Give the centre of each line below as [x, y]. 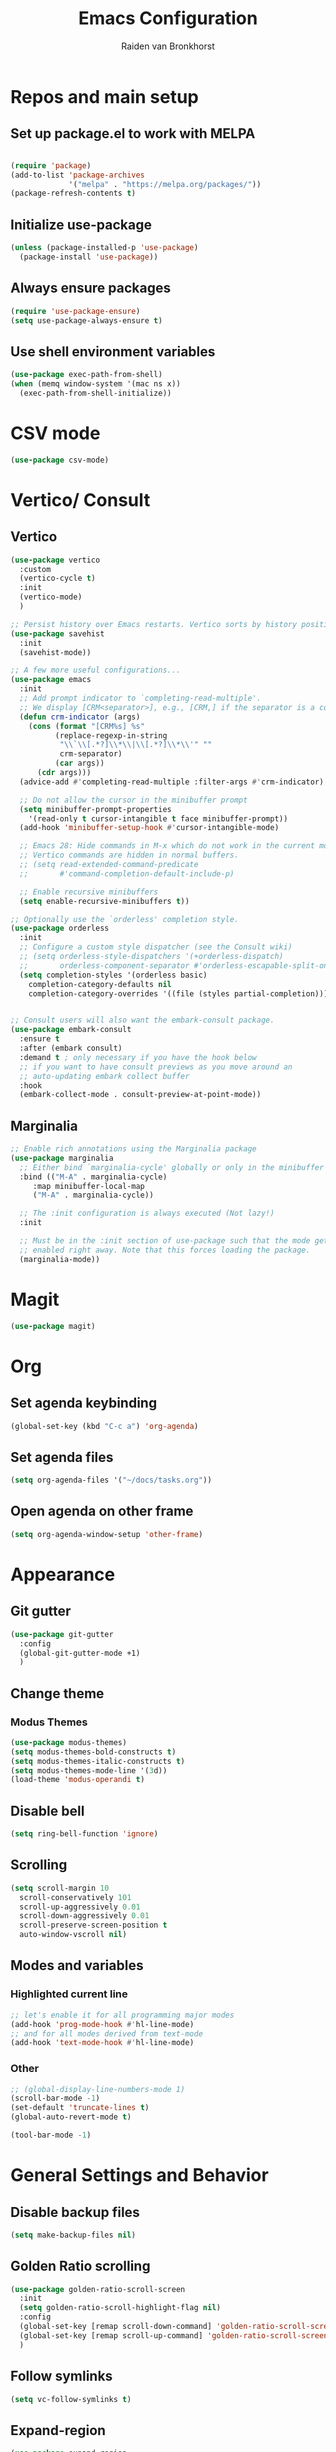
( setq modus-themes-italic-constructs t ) [98, 1761]
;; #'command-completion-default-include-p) [127, 873]
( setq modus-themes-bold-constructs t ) [93, 1752]
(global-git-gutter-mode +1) [80, 1653]
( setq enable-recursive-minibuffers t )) [104, 901]
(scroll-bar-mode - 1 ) [55, 2098]
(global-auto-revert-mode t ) [71, 2117]
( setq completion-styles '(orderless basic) [113, 975]
